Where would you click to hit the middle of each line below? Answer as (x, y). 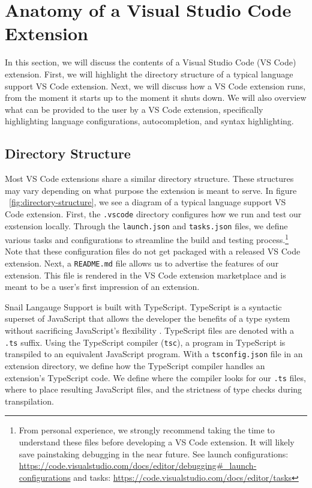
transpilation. (29, 401)
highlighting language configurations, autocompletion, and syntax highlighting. (149, 121)
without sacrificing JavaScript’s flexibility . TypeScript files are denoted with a (150, 330)
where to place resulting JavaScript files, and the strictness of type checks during (154, 389)
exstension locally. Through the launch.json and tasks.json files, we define (146, 225)
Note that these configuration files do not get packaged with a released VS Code (153, 251)
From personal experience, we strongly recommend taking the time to (147, 430)
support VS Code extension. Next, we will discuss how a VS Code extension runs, (155, 86)
